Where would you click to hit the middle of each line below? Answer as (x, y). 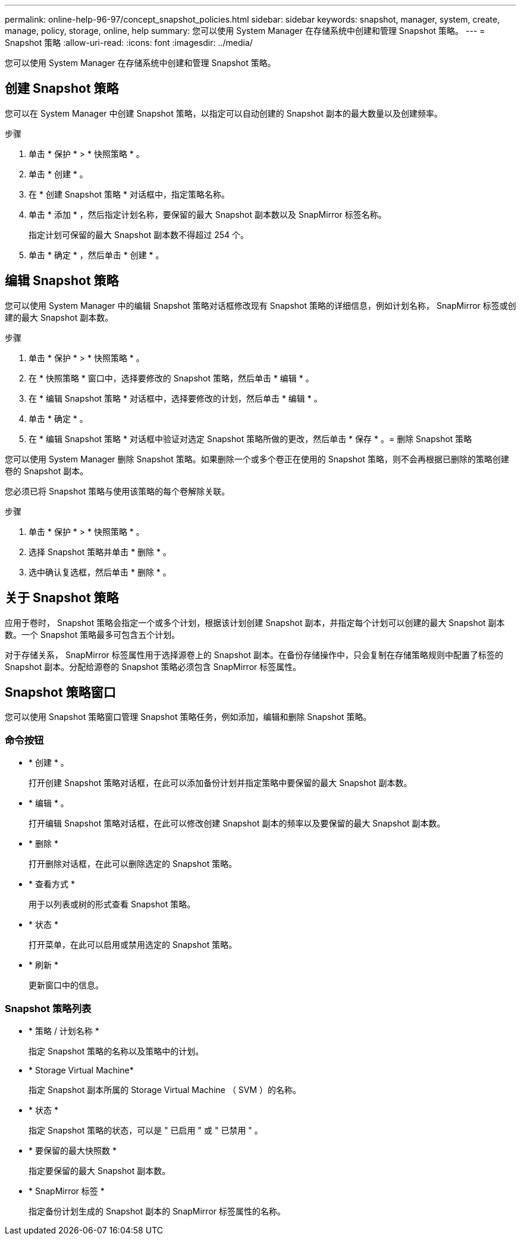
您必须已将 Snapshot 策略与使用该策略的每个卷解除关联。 (117, 491)
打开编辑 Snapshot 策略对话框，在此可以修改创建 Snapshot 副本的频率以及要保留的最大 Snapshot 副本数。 (237, 823)
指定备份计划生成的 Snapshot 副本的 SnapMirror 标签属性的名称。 (157, 1211)
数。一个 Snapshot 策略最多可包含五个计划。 (92, 634)
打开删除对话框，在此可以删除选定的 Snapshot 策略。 (133, 864)
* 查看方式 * (52, 884)
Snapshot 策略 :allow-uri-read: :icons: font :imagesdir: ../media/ (129, 43)
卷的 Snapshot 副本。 (47, 471)
